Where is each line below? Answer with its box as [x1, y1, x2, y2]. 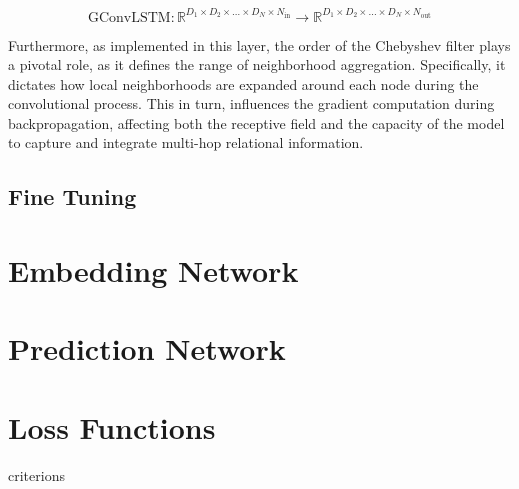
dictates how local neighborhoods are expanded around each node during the [8, 73, 479, 94]
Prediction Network [8, 328, 286, 369]
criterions [8, 464, 65, 485]
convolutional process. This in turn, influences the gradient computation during [8, 93, 495, 114]
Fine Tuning [8, 181, 137, 212]
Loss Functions [8, 406, 216, 447]
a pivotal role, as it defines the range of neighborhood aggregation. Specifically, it [8, 54, 506, 75]
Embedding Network [8, 250, 299, 291]
